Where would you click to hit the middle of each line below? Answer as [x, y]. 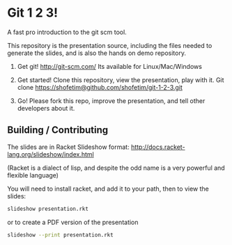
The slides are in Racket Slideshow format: [69, 147]
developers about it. [46, 108]
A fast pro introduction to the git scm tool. [67, 32]
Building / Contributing [58, 130]
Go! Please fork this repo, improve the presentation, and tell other [111, 101]
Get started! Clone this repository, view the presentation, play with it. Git [121, 80]
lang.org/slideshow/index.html [51, 154]
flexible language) [33, 175]
